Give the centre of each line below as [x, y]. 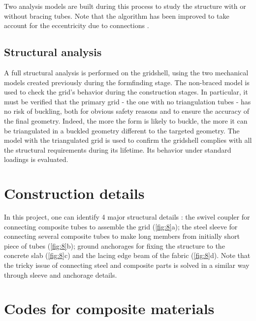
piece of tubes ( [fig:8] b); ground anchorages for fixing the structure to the [114, 245]
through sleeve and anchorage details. [61, 274]
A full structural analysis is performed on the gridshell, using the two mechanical [126, 72]
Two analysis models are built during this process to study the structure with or [125, 6]
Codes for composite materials [109, 308]
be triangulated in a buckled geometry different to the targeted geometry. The [122, 130]
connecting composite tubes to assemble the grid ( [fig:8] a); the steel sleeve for [121, 226]
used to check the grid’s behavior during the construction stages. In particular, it [126, 92]
